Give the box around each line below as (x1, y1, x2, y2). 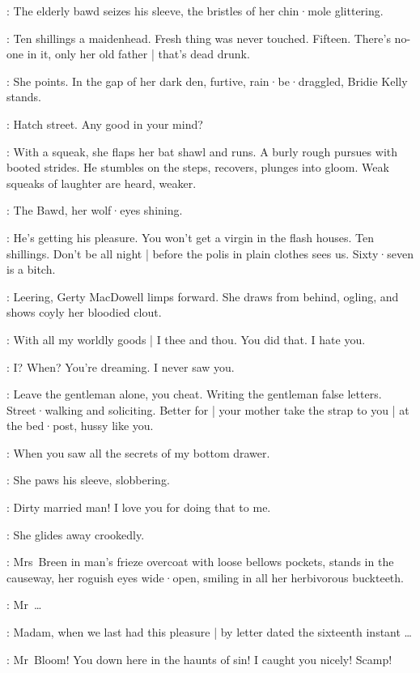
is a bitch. (6, 261, 56, 278)
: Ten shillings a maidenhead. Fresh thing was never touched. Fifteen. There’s (6, 29, 391, 46)
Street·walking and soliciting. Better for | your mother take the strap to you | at (6, 401, 409, 418)
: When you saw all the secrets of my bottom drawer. (6, 444, 270, 461)
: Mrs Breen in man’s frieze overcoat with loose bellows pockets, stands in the (6, 553, 394, 570)
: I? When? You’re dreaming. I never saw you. (6, 358, 235, 375)
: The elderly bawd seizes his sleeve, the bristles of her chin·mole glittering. (6, 2, 384, 19)
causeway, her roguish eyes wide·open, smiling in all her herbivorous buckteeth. (6, 569, 404, 586)
